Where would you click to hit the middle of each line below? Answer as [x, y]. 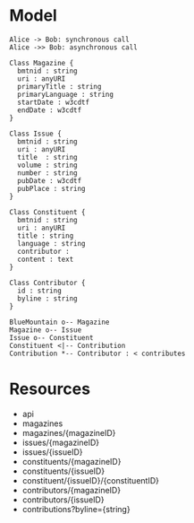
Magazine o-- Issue [46, 330]
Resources [50, 389]
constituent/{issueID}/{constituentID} [90, 480]
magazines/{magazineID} [69, 432]
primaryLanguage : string [66, 94]
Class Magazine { [42, 63]
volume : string [47, 165]
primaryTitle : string [59, 86]
